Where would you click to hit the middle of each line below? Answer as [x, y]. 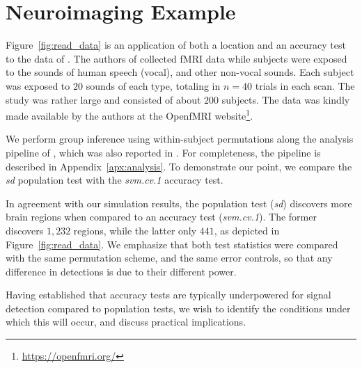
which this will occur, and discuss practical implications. [126, 322]
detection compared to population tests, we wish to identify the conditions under [178, 308]
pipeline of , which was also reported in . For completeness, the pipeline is [163, 152]
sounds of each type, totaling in [153, 85]
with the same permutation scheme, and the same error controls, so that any [169, 258]
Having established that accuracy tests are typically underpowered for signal [168, 295]
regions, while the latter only [135, 230]
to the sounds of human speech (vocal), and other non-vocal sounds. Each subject [180, 72]
